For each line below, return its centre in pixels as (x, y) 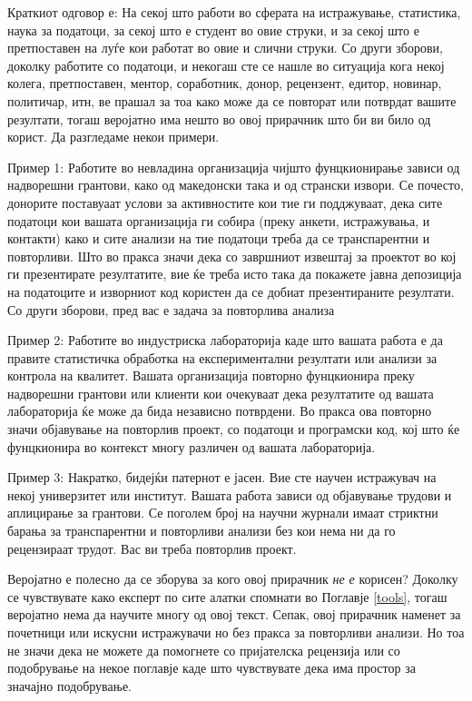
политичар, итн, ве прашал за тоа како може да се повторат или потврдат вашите (232, 100)
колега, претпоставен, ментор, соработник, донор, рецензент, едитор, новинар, (225, 83)
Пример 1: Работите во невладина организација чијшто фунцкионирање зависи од (234, 167)
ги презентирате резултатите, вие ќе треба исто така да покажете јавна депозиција (235, 274)
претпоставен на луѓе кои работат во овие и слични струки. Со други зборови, (225, 48)
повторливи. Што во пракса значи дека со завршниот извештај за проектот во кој (232, 256)
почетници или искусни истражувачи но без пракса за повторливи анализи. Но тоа (236, 632)
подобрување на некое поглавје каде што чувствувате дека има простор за (211, 668)
